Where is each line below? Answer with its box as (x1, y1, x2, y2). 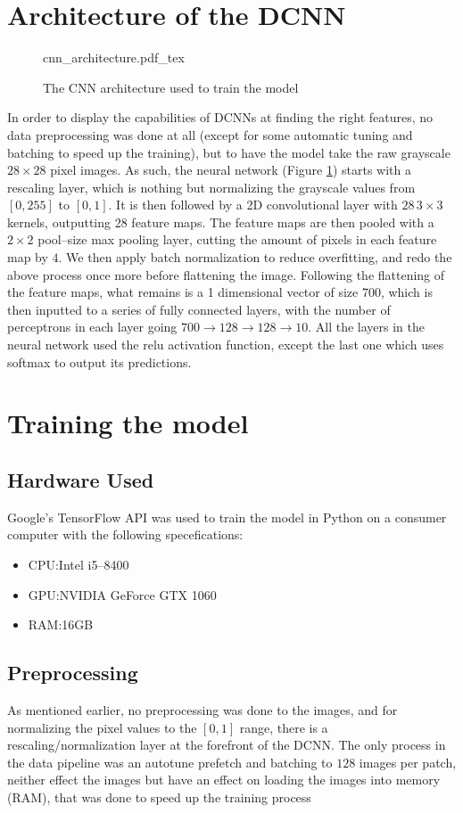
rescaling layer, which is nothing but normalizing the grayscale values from (7, 177, 416, 196)
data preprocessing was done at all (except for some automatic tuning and (7, 125, 413, 144)
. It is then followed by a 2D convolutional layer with (108, 195, 398, 214)
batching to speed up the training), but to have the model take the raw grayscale (7, 143, 451, 161)
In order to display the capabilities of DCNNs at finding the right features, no (7, 108, 434, 127)
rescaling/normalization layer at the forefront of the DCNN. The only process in (7, 735, 446, 754)
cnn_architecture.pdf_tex (43, 48, 185, 67)
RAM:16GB (28, 615, 94, 634)
